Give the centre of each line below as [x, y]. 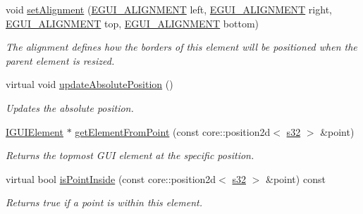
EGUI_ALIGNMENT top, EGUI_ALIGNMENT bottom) [133, 23]
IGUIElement [35, 131]
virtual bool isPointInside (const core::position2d [111, 178]
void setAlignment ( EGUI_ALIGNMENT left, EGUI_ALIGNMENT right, [169, 9]
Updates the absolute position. [70, 107]
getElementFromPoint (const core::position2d [173, 131]
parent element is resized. [60, 60]
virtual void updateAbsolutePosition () [90, 84]
